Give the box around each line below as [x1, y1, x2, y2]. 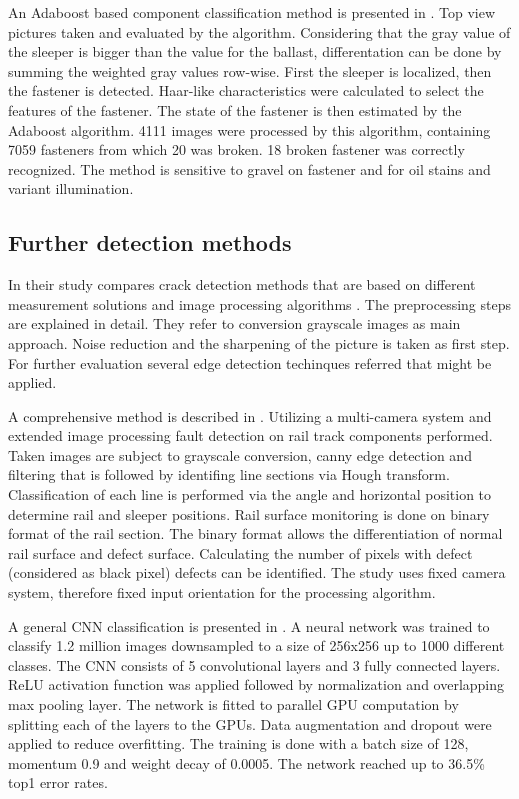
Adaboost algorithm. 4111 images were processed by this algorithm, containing [8, 119, 491, 140]
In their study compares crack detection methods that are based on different [8, 274, 476, 295]
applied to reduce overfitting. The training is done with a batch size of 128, [8, 733, 469, 754]
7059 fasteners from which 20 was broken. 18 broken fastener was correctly [8, 139, 465, 160]
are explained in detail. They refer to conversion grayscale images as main [8, 313, 461, 334]
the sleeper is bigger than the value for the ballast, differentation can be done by [8, 41, 502, 62]
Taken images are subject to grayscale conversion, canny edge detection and [8, 444, 472, 465]
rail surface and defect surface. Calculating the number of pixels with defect [8, 542, 473, 563]
